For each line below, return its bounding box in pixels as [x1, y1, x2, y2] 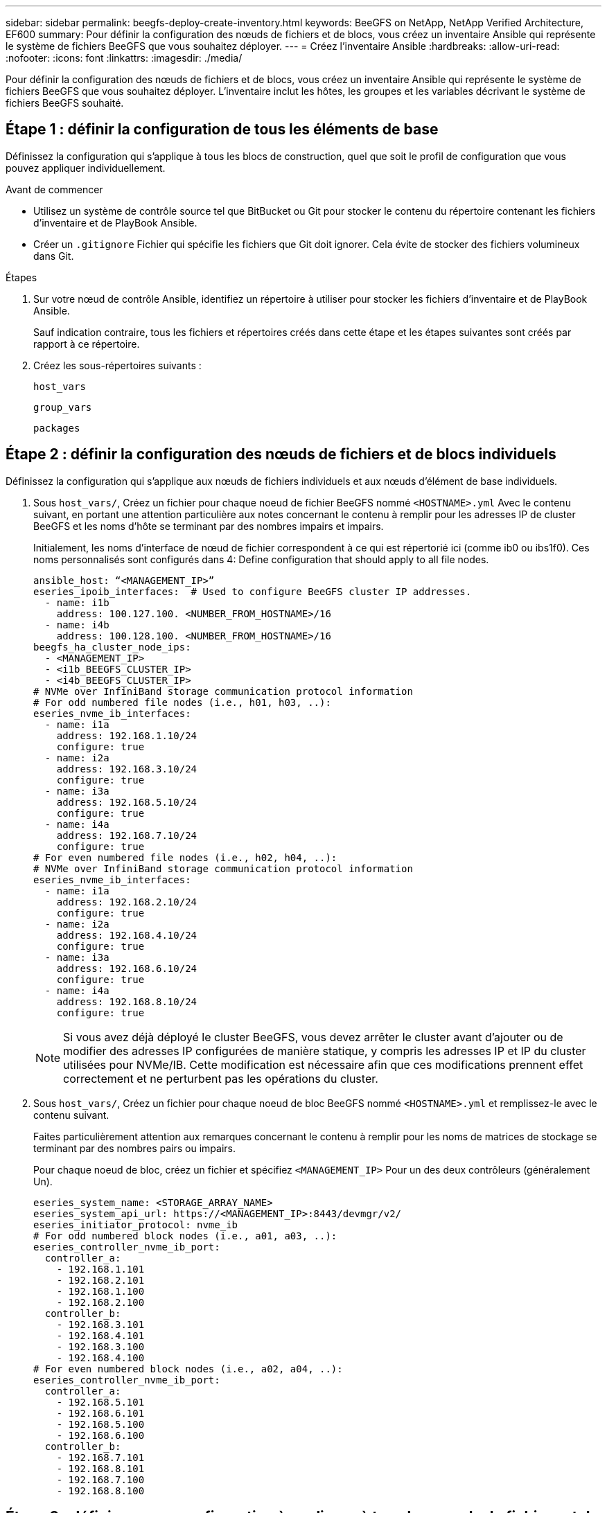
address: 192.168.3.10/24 [56, 763, 197, 775]
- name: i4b [44, 619, 109, 630]
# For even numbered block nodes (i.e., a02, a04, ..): [33, 1363, 343, 1374]
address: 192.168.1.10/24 [56, 729, 197, 741]
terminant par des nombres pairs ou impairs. [33, 1142, 236, 1154]
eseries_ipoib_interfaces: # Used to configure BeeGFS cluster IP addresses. [33, 585, 472, 597]
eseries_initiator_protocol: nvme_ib [33, 1219, 238, 1230]
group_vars [33, 401, 92, 413]
